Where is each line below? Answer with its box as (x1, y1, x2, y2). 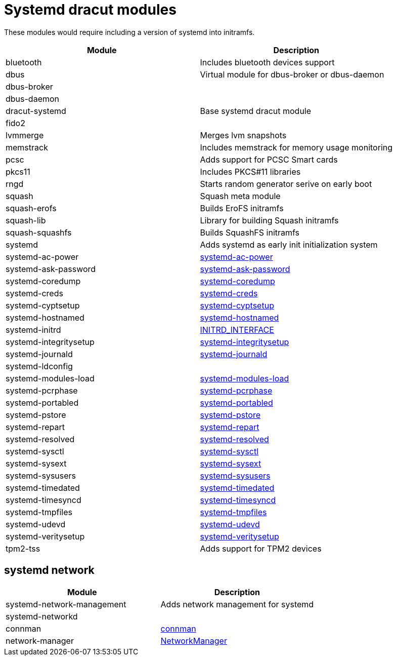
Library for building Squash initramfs (200, 215, 339, 225)
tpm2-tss (6, 543, 40, 554)
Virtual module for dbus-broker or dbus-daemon (200, 69, 384, 80)
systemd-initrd (6, 324, 61, 335)
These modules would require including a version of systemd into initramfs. (4, 27, 255, 36)
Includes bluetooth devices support (200, 57, 335, 67)
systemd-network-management (6, 599, 126, 609)
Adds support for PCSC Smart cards (200, 154, 338, 165)
